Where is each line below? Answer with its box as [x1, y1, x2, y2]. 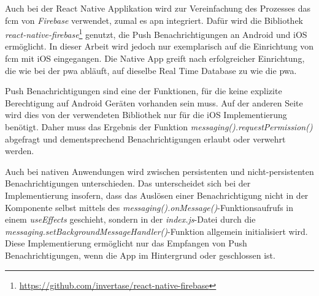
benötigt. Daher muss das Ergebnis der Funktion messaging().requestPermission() [5, 120, 313, 133]
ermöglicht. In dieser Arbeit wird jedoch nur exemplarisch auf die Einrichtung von [5, 40, 314, 53]
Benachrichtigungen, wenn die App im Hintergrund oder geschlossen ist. [5, 248, 275, 261]
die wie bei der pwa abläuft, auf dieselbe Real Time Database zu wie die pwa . [5, 64, 297, 76]
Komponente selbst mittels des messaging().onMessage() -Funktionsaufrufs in [5, 201, 293, 213]
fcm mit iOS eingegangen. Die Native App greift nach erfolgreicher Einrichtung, [5, 52, 305, 65]
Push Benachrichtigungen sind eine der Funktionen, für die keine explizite [5, 84, 282, 97]
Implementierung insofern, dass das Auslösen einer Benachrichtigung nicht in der [5, 188, 309, 201]
